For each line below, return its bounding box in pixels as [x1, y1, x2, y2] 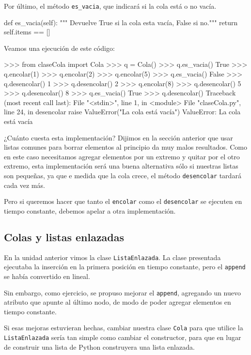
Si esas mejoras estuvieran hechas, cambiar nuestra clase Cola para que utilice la [4, 323, 243, 333]
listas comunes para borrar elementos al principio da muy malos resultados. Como [4, 142, 248, 152]
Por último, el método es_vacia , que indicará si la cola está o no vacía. [4, 1, 217, 11]
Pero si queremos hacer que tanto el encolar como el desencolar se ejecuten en [4, 196, 242, 206]
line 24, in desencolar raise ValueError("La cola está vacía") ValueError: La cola [4, 107, 241, 117]
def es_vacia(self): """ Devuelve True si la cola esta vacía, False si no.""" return [4, 17, 238, 27]
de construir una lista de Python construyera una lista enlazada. [4, 341, 195, 352]
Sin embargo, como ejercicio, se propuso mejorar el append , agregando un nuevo [4, 287, 241, 297]
